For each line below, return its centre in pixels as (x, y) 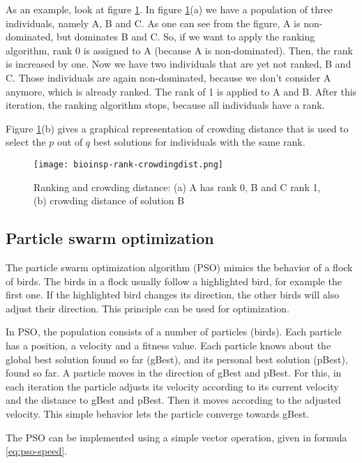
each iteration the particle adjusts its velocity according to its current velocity (172, 386)
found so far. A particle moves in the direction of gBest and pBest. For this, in (174, 373)
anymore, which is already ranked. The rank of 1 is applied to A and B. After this (181, 91)
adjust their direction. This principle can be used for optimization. (148, 308)
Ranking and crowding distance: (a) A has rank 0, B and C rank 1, (177, 187)
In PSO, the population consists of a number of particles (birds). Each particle (174, 332)
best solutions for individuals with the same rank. (199, 142)
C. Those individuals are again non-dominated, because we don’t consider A (168, 77)
